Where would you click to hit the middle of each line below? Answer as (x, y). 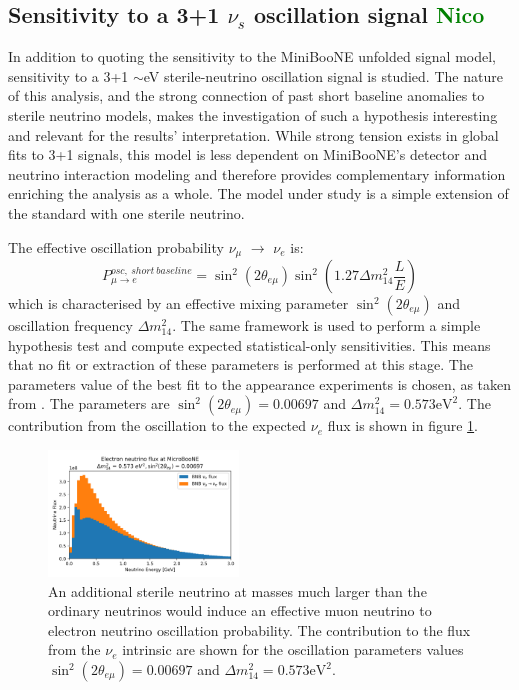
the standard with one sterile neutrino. (126, 212)
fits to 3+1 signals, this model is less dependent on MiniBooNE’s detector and (247, 154)
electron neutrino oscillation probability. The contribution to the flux (259, 629)
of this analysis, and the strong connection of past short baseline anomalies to (246, 95)
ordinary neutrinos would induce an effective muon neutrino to (240, 610)
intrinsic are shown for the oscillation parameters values (293, 649)
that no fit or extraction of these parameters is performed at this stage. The (240, 364)
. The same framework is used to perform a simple (326, 325)
